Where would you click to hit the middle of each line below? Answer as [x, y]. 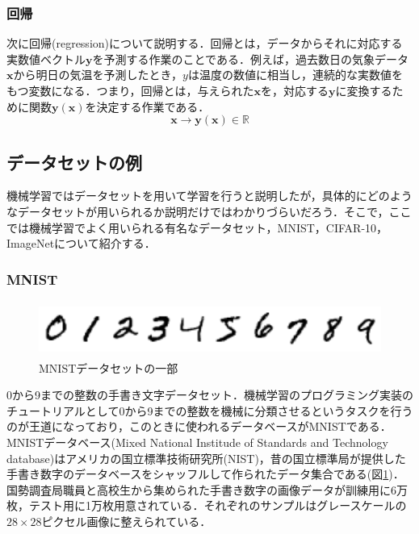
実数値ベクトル [46, 58]
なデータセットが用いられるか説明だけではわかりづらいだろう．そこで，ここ [209, 211]
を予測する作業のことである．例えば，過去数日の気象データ [250, 58]
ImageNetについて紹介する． [81, 243]
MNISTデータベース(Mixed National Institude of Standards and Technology [197, 442]
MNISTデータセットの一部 [109, 367]
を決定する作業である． [147, 106]
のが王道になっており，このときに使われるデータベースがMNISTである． [199, 426]
